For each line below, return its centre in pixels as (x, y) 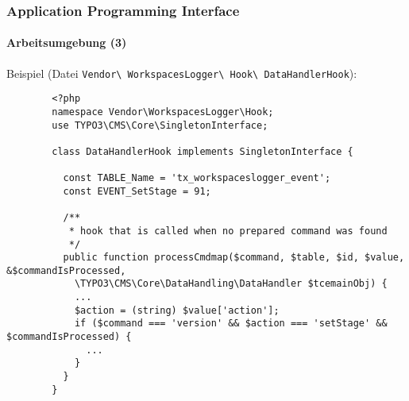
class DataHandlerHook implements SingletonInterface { (203, 151)
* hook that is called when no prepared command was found (228, 231)
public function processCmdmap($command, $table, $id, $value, (234, 258)
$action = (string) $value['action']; (177, 310)
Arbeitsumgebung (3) (67, 42)
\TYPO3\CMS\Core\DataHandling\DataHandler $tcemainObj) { (231, 284)
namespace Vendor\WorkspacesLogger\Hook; (163, 112)
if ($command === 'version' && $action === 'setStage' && (231, 324)
